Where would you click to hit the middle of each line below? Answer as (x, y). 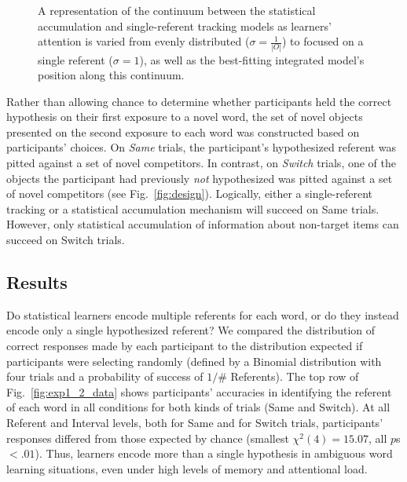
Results (37, 282)
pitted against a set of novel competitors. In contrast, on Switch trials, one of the (201, 163)
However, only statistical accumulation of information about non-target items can (203, 224)
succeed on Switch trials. (66, 240)
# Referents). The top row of (288, 376)
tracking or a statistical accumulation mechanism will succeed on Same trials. (193, 208)
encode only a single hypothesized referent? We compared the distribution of (191, 330)
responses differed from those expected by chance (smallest (148, 438)
